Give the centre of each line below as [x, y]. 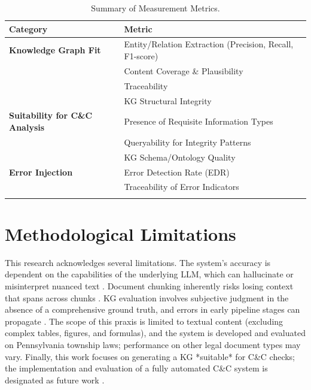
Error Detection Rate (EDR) [177, 172]
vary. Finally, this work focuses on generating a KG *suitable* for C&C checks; [150, 356]
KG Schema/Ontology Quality [180, 157]
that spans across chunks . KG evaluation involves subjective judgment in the [147, 297]
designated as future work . [55, 380]
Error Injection [41, 172]
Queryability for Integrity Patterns [187, 142]
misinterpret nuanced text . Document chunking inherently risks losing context [149, 286]
